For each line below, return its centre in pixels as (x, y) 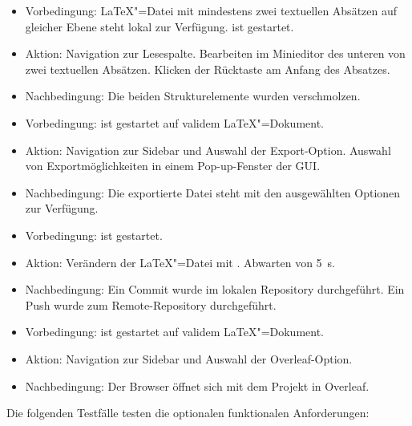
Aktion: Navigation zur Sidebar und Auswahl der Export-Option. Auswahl (208, 150)
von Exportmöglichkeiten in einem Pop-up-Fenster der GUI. (173, 166)
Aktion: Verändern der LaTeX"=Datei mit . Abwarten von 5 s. (180, 262)
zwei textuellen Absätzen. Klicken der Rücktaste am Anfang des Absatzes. (208, 69)
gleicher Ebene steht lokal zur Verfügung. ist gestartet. (160, 26)
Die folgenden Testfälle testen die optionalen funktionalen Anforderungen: (188, 413)
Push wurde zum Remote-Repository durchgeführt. (151, 304)
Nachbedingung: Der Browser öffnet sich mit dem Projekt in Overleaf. (197, 385)
